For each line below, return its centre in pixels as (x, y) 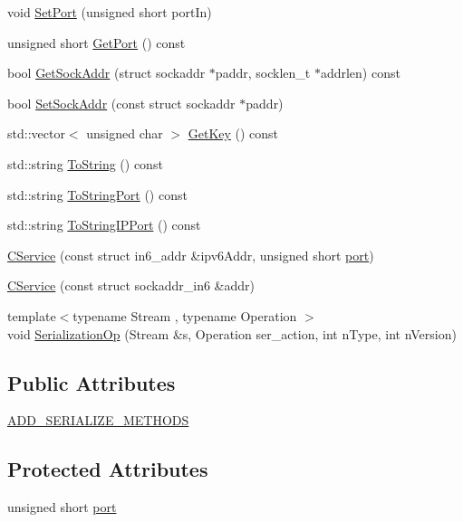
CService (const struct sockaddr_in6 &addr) (131, 285)
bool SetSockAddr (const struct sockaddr (121, 103)
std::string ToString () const (85, 163)
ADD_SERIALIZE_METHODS (98, 420)
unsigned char (125, 133)
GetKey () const (233, 133)
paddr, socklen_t (263, 73)
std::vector (36, 133)
